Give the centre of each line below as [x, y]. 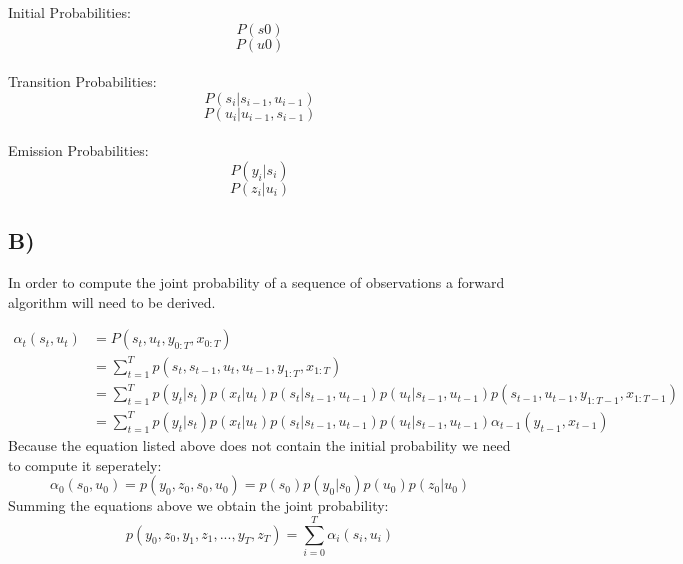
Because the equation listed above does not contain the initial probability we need [259, 444]
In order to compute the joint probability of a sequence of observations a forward [256, 282]
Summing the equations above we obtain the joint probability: [198, 505]
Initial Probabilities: [69, 12]
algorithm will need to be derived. [112, 301]
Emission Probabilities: [78, 150]
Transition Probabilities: [82, 81]
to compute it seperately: [85, 464]
